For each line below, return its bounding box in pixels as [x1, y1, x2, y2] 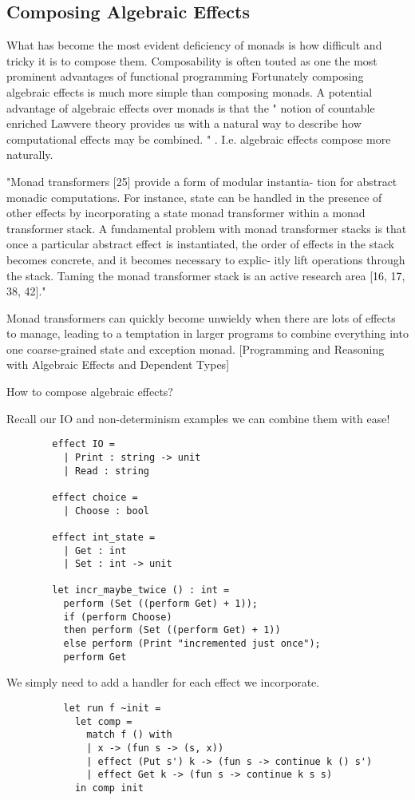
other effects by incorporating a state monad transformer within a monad [6, 204, 366, 221]
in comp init [74, 782, 144, 794]
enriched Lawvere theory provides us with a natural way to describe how [6, 115, 362, 132]
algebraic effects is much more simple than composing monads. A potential [6, 83, 373, 100]
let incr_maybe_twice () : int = [52, 584, 230, 596]
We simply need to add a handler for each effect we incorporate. [6, 674, 320, 691]
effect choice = [52, 491, 138, 503]
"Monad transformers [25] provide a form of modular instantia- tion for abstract [6, 172, 397, 189]
